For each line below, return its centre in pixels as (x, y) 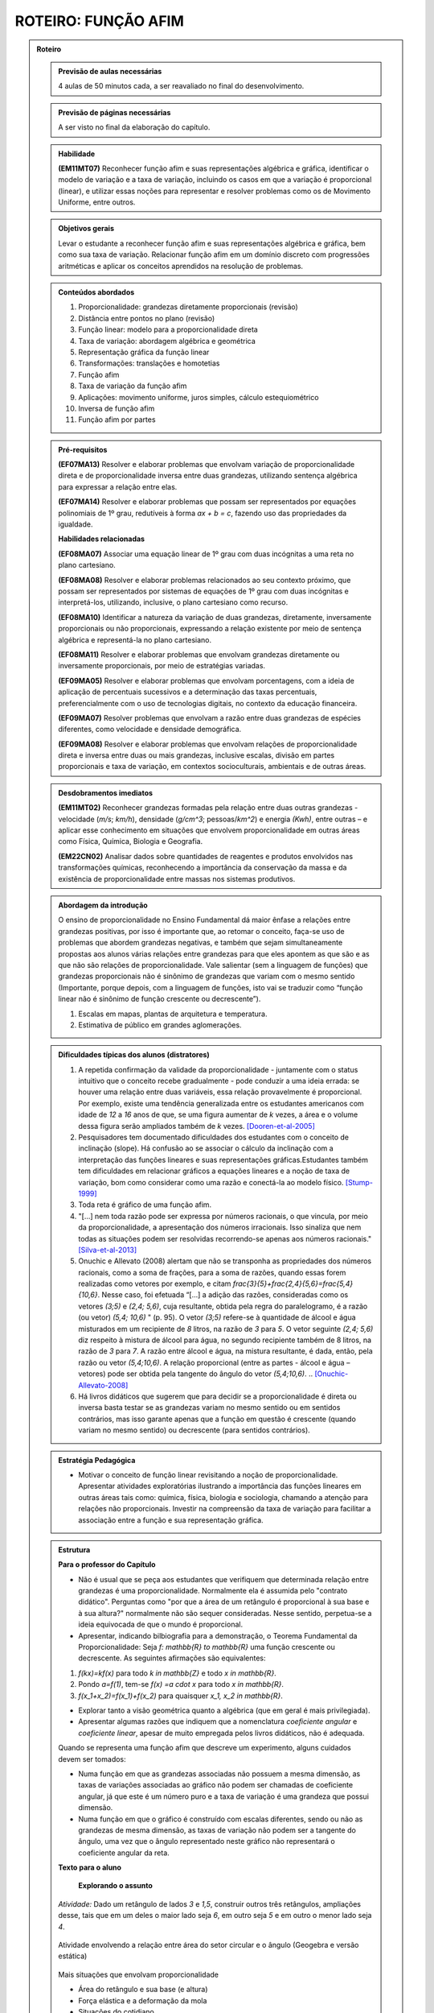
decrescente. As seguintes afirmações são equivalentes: (172, 1658)
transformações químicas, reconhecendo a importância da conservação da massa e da (203, 868)
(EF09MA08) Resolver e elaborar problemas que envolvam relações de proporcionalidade (208, 744)
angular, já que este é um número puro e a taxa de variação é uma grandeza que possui (224, 1796)
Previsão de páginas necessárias (115, 112)
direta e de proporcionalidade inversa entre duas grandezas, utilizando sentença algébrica (208, 476)
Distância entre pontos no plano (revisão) (147, 318)
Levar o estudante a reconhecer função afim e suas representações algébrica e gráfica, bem (212, 243)
